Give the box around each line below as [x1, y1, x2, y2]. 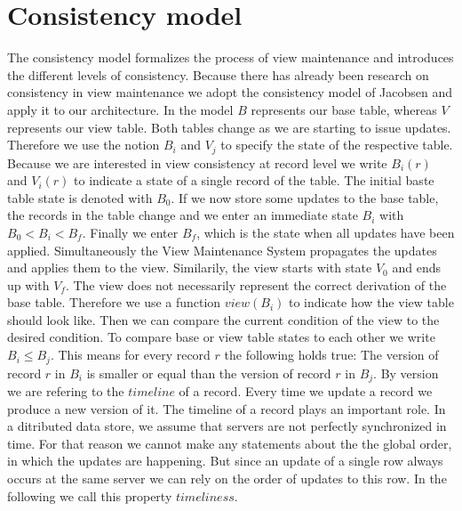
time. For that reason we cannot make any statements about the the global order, [7, 434, 452, 452]
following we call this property [7, 486, 172, 505]
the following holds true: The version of [224, 345, 439, 364]
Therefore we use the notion [7, 135, 160, 154]
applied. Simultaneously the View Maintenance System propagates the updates [7, 240, 437, 259]
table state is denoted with [7, 188, 153, 207]
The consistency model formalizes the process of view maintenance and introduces [7, 48, 454, 67]
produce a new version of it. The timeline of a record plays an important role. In [7, 399, 446, 418]
